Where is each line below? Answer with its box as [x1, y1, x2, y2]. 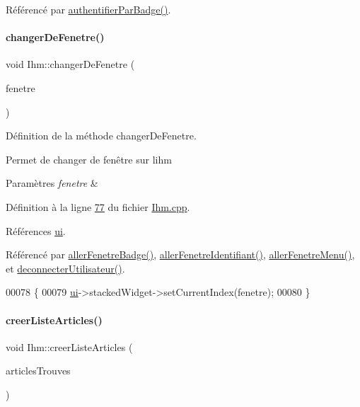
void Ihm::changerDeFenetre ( [6, 57, 135, 71]
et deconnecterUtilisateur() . [6, 260, 125, 275]
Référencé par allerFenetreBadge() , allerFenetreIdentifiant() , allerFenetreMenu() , [6, 247, 355, 262]
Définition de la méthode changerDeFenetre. [6, 128, 197, 143]
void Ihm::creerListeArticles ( [6, 339, 133, 354]
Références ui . [6, 223, 66, 238]
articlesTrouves [6, 363, 71, 378]
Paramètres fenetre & [6, 176, 98, 190]
